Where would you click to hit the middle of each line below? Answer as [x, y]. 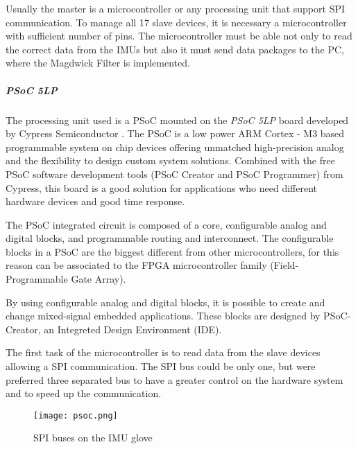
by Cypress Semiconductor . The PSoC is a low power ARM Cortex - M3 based [175, 133]
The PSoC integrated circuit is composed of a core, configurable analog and [166, 224]
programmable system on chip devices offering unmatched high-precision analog [175, 147]
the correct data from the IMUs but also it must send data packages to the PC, [175, 49]
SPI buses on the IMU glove [93, 438]
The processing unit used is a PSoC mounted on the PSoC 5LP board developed [177, 120]
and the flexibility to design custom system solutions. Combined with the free [170, 160]
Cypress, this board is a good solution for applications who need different [162, 187]
